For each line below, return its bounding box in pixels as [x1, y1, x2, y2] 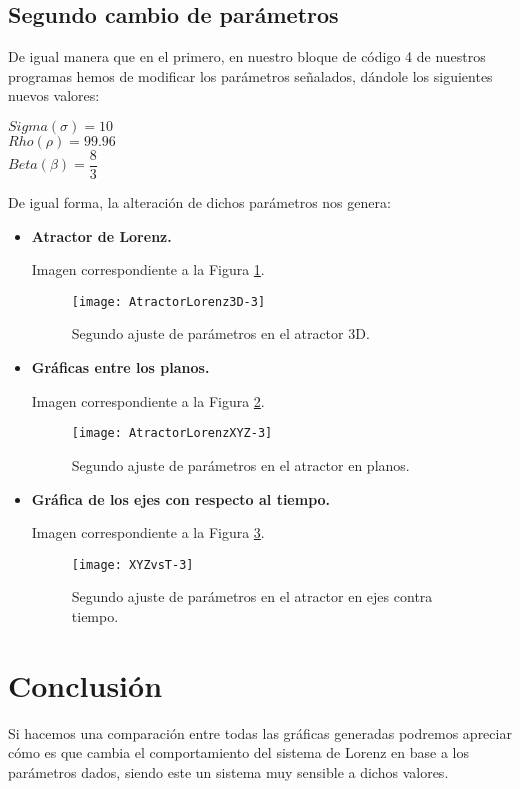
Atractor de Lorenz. [31, 225, 172, 246]
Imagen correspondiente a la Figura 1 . [31, 259, 265, 280]
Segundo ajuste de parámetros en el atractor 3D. [71, 323, 370, 344]
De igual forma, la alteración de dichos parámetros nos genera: [8, 192, 391, 213]
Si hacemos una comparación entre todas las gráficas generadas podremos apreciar [8, 722, 512, 743]
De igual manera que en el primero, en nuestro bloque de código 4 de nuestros [8, 46, 486, 67]
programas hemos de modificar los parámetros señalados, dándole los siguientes [8, 65, 493, 86]
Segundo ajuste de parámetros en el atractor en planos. [71, 454, 410, 475]
